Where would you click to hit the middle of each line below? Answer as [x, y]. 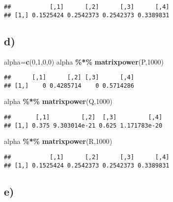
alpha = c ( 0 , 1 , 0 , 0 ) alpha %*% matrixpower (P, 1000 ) [84, 61]
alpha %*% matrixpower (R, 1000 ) [58, 141]
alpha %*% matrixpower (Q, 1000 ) [58, 101]
